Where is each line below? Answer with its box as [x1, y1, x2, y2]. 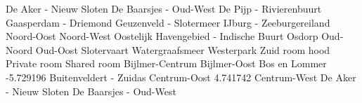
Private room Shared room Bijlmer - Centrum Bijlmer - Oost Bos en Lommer [6, 56, 327, 71]
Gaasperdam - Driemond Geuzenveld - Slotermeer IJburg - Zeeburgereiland [6, 15, 330, 29]
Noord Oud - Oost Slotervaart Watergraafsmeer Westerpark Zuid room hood [6, 42, 330, 57]
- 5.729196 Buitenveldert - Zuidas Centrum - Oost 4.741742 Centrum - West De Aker [6, 69, 356, 84]
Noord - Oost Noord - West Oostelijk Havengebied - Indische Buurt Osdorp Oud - [6, 29, 344, 43]
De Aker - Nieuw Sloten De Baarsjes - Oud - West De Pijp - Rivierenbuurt [6, 1, 322, 15]
